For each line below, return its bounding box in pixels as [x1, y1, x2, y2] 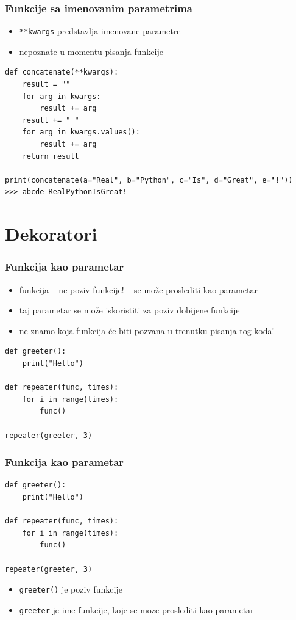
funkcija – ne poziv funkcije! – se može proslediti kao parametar [19, 283, 258, 296]
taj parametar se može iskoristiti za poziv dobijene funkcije [19, 304, 240, 316]
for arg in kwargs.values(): [22, 128, 140, 137]
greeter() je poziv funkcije [19, 583, 122, 596]
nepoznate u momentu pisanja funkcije [19, 45, 163, 57]
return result [22, 151, 79, 161]
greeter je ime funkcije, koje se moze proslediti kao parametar [19, 603, 254, 616]
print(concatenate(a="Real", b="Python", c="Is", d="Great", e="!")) [5, 175, 293, 184]
